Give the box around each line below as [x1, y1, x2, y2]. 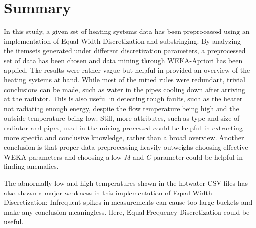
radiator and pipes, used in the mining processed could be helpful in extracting [4, 123, 243, 133]
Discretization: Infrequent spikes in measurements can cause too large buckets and [4, 197, 253, 207]
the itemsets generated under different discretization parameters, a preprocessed [4, 45, 246, 56]
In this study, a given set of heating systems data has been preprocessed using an [4, 26, 250, 36]
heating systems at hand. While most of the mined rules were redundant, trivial [4, 74, 245, 85]
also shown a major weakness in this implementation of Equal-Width [4, 187, 212, 197]
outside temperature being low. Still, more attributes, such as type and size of [4, 113, 240, 123]
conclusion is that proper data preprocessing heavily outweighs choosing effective [4, 142, 248, 152]
